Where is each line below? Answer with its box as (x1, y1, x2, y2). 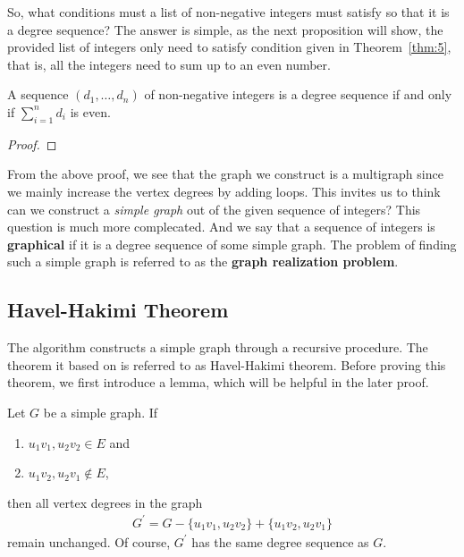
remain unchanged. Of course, (7, 532, 171, 551)
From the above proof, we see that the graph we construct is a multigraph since (7, 165, 443, 183)
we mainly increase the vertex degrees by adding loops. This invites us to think (7, 181, 441, 200)
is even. (70, 102, 111, 121)
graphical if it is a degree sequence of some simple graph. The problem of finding (7, 234, 457, 253)
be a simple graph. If (43, 402, 158, 421)
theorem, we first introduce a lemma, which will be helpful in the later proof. (7, 373, 429, 392)
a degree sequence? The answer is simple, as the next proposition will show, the (7, 20, 443, 38)
